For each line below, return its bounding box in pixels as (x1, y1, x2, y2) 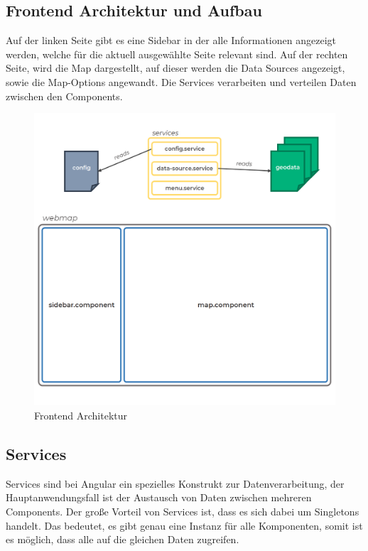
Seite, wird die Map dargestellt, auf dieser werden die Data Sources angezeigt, (6, 60, 345, 75)
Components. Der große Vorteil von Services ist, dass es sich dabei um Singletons (6, 503, 359, 518)
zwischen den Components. (6, 88, 123, 103)
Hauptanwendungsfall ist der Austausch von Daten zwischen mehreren (6, 490, 312, 505)
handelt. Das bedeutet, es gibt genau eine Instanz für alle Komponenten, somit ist (6, 518, 363, 533)
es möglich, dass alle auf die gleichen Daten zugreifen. (6, 532, 239, 547)
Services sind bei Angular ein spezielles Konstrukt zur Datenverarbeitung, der (6, 476, 345, 491)
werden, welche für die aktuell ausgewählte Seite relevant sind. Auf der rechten (6, 46, 348, 61)
